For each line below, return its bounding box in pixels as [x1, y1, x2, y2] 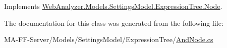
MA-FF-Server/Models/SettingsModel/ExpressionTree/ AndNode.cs [4, 34, 213, 45]
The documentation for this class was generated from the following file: [4, 17, 223, 28]
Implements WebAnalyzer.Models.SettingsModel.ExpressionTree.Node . [4, 1, 222, 11]
